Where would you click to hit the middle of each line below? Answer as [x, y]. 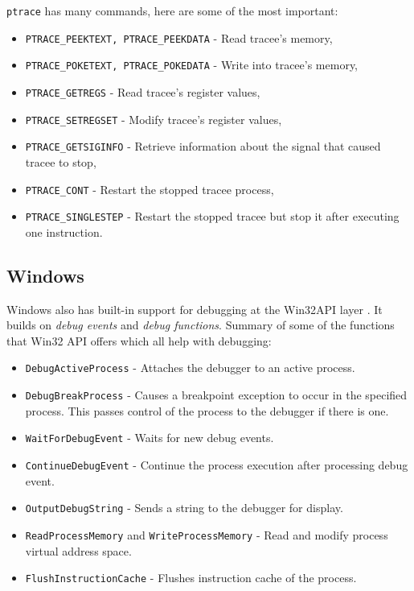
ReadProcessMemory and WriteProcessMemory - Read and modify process [207, 534]
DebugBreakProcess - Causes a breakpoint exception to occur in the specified [216, 395]
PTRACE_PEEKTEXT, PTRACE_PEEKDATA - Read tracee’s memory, [179, 37]
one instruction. [64, 231]
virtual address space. [78, 550]
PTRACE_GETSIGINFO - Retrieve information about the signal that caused [203, 146]
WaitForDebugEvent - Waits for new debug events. [150, 438]
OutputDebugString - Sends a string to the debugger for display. [184, 508]
